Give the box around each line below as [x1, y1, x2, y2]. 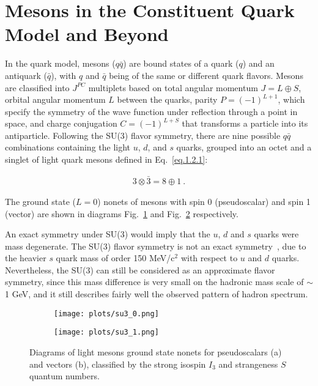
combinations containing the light [5, 141, 131, 154]
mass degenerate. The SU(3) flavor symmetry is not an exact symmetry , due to [5, 239, 306, 252]
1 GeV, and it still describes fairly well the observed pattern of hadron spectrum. [5, 288, 308, 300]
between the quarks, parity [117, 93, 218, 106]
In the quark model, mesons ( [5, 57, 116, 70]
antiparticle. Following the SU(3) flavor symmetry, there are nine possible [5, 128, 281, 141]
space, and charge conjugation [5, 117, 117, 130]
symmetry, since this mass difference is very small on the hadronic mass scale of [5, 275, 304, 288]
